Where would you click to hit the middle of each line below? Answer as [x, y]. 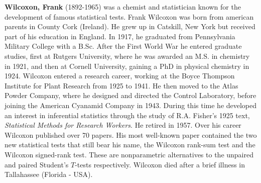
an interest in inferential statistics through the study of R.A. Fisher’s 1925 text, [127, 115]
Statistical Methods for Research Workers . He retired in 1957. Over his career [123, 125]
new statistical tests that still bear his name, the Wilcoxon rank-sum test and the [130, 145]
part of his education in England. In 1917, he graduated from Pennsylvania [120, 36]
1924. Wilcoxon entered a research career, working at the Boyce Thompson [120, 76]
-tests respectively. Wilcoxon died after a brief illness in [160, 164]
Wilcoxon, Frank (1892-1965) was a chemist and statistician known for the [123, 7]
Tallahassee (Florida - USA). [49, 174]
